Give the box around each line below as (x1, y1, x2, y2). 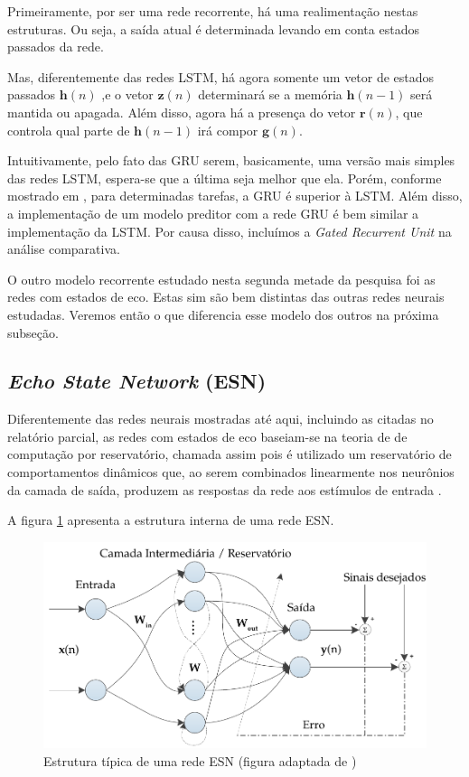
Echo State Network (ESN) (7, 367, 267, 395)
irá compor (197, 120, 258, 139)
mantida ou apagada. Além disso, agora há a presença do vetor (7, 102, 356, 121)
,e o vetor (101, 85, 154, 104)
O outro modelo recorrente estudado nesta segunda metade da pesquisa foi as (7, 269, 436, 288)
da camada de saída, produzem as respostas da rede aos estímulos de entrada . (7, 480, 442, 499)
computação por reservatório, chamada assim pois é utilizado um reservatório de (7, 445, 452, 463)
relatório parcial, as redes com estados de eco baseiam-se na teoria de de (7, 426, 408, 445)
